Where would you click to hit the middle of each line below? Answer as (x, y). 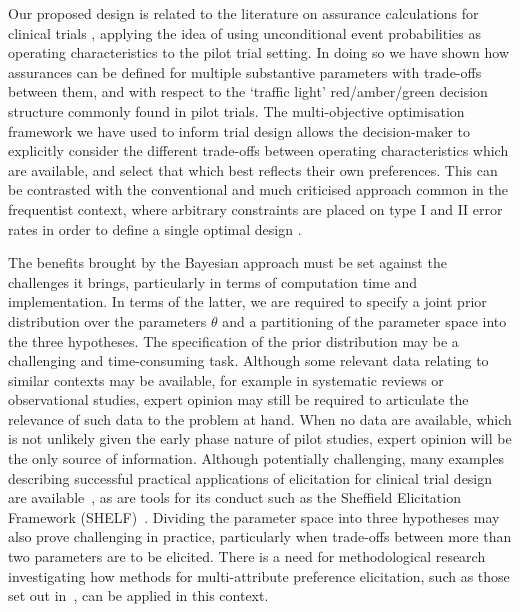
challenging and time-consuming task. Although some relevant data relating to (248, 360)
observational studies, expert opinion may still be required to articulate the (238, 399)
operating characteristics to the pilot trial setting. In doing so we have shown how (259, 52)
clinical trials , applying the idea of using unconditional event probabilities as (244, 32)
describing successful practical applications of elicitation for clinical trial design (250, 477)
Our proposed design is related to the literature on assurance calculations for (243, 13)
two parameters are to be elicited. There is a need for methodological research (247, 556)
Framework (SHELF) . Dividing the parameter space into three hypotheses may (254, 516)
